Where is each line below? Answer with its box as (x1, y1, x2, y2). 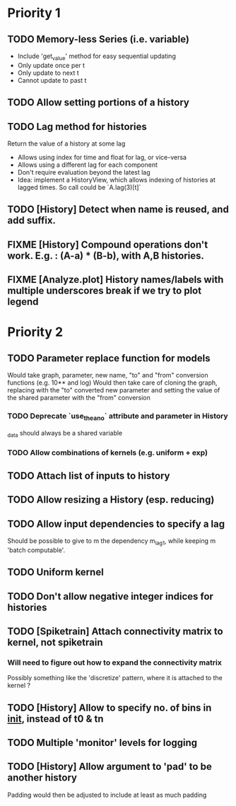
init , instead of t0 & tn (7, 713, 104, 725)
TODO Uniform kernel (7, 566, 104, 578)
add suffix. (7, 214, 57, 227)
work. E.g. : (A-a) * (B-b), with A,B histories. (7, 250, 205, 262)
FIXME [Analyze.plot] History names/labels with (7, 274, 224, 286)
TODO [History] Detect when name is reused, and (7, 204, 230, 216)
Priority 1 (7, 5, 61, 21)
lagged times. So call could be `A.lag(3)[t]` (17, 183, 141, 192)
